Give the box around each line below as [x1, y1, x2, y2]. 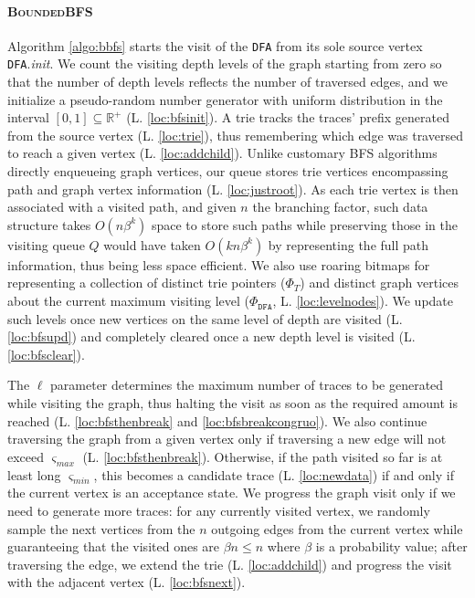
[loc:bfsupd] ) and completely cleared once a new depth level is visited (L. [7, 327, 416, 346]
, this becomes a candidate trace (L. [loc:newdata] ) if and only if [93, 465, 454, 484]
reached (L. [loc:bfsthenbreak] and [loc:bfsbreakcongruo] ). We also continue [7, 411, 427, 430]
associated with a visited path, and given [7, 197, 237, 216]
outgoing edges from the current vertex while [211, 519, 463, 538]
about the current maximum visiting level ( [7, 291, 249, 310]
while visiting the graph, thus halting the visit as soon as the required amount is [7, 393, 459, 413]
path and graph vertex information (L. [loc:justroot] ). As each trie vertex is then [7, 179, 459, 198]
